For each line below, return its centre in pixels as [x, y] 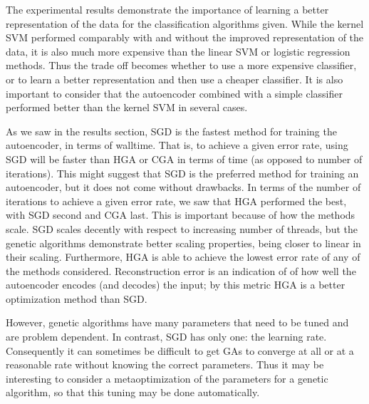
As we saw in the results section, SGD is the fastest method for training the [171, 131]
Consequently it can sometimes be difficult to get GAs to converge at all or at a [180, 350]
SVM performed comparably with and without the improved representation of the [185, 37]
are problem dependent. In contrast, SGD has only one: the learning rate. [166, 337]
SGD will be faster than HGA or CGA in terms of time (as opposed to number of [184, 159]
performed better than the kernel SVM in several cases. [127, 107]
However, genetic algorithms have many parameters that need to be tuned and [177, 322]
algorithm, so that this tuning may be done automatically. [133, 392]
